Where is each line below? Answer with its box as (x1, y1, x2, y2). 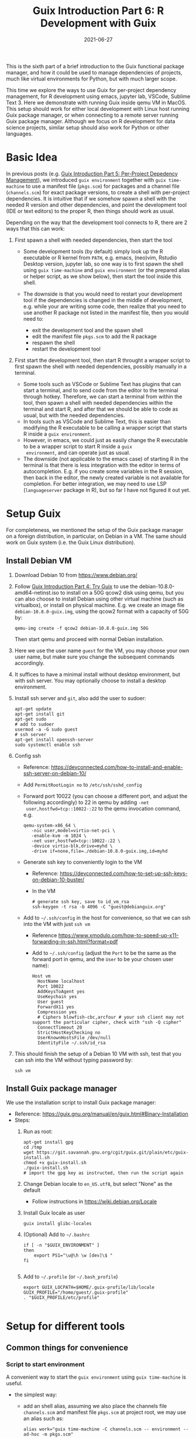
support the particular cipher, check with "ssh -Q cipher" (32, 1019, 182, 1025)
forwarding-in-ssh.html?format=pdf (32, 938, 118, 945)
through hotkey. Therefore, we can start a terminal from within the (23, 393, 183, 400)
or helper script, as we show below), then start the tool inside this (23, 273, 181, 280)
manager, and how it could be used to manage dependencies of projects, (6, 69, 183, 76)
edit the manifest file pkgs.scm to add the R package (32, 333, 157, 340)
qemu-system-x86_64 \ (23, 822, 76, 828)
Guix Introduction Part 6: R (32, 4, 164, 18)
